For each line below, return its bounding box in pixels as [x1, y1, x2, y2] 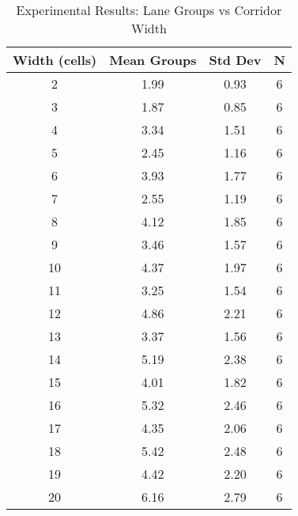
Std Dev [209, 51, 262, 69]
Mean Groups [109, 51, 197, 69]
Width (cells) [13, 51, 97, 69]
